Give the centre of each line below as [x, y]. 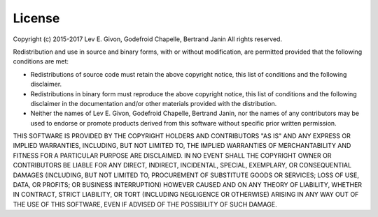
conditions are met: [41, 61]
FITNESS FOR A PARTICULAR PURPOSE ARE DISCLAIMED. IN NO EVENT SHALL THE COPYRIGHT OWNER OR [172, 155]
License [36, 18]
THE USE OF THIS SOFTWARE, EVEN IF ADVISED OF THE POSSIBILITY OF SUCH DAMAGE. [145, 204]
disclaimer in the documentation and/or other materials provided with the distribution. [154, 103]
